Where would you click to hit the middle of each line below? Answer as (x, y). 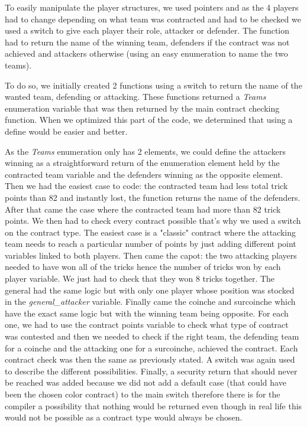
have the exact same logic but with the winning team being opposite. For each (147, 313)
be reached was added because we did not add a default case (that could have (146, 382)
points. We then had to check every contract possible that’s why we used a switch (153, 221)
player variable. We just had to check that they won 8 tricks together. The (140, 278)
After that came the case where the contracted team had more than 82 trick (143, 209)
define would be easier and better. (66, 131)
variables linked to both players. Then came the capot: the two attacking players (151, 255)
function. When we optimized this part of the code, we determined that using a (149, 120)
